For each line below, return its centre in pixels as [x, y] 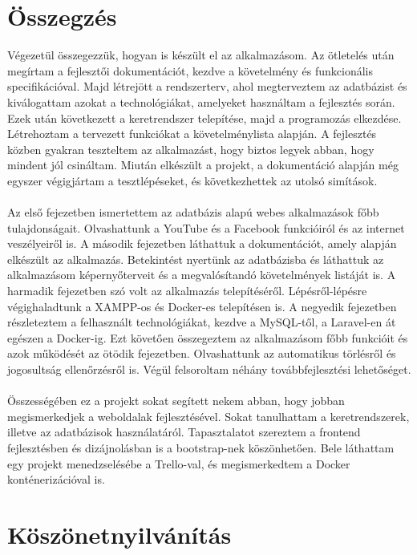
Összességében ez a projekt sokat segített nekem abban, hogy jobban [176, 401]
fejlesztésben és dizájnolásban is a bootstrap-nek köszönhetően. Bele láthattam [201, 447]
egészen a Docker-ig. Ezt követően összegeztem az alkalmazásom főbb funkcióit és [208, 337]
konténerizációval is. [56, 479]
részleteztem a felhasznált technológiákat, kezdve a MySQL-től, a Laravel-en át [202, 322]
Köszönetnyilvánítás [119, 534]
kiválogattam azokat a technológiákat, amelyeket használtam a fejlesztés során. [201, 101]
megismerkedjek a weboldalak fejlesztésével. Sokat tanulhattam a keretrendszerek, [208, 416]
